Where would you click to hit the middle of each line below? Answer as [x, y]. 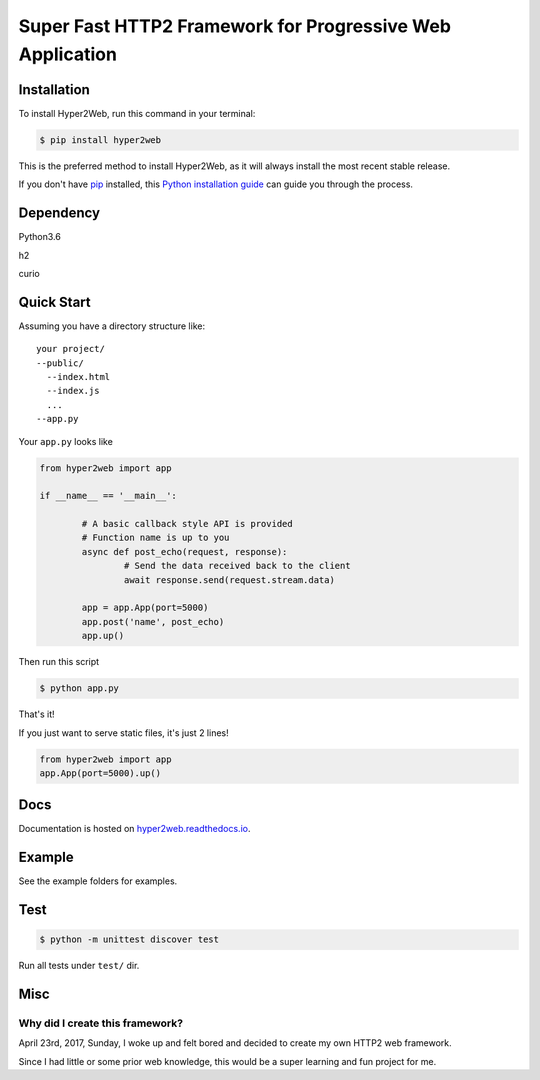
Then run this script [59, 662]
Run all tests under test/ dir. [79, 966]
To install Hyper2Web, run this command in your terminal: [137, 113]
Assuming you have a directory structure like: [111, 326]
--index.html [78, 376]
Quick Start [54, 301]
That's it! [36, 714]
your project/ [70, 349]
